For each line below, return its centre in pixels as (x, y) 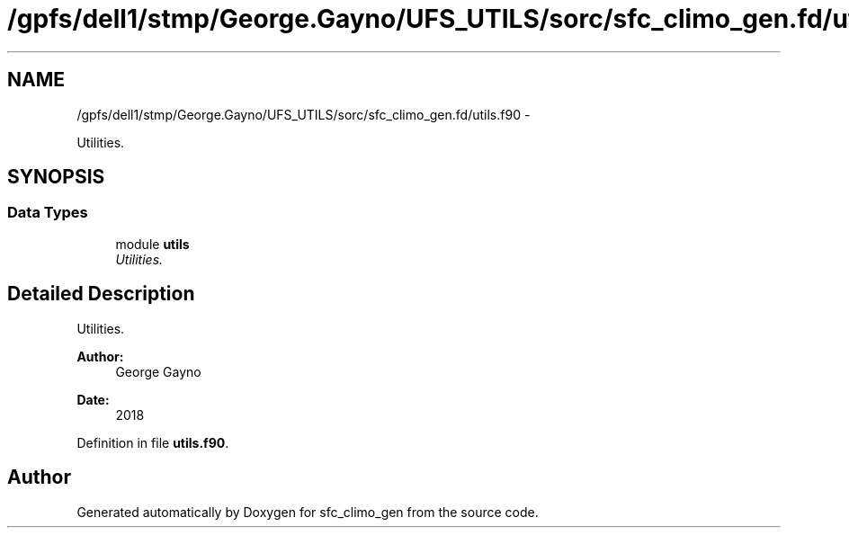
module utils (152, 244)
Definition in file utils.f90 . (153, 442)
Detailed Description (101, 294)
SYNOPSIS (56, 177)
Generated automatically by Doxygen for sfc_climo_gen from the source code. (308, 512)
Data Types (48, 213)
